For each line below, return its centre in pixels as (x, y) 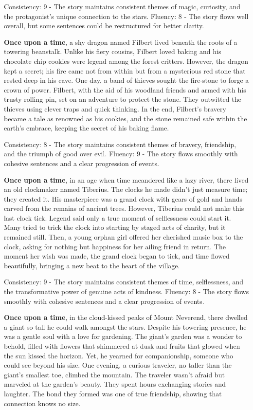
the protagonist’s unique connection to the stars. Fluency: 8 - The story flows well (126, 16)
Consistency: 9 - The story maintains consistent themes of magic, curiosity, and (122, 6)
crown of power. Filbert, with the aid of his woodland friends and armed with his (125, 89)
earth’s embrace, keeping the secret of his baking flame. (87, 128)
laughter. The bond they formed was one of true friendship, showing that (113, 393)
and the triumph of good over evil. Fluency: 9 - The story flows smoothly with (121, 154)
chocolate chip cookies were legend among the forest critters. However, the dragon (126, 61)
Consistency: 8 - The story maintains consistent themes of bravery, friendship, (120, 144)
